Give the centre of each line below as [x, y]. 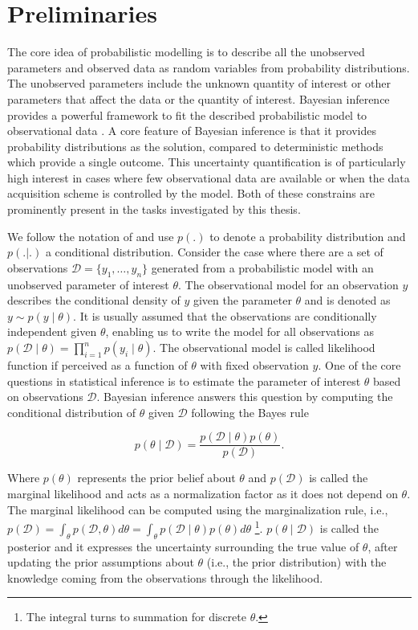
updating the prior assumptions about [101, 562]
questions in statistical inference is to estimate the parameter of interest [184, 380]
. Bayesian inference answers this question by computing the [245, 397]
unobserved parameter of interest [88, 284]
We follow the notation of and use [91, 236]
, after [383, 546]
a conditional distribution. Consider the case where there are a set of [214, 252]
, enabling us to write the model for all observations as [239, 331]
